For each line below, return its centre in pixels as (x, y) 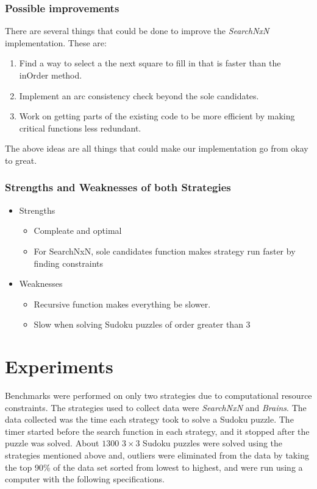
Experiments (59, 366)
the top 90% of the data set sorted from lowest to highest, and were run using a (154, 467)
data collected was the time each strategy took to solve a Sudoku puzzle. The (149, 419)
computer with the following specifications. (85, 479)
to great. (21, 160)
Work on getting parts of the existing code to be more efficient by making (157, 116)
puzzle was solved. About (52, 443)
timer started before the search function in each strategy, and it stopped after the (157, 431)
